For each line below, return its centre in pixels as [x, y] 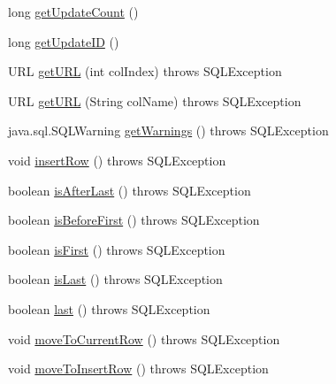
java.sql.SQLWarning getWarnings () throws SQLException [168, 131]
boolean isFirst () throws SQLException [117, 249]
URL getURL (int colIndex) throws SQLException [145, 71]
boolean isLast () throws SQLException [115, 279]
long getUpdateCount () [73, 12]
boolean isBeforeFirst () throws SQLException [134, 220]
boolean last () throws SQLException [109, 308]
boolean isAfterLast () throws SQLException [130, 190]
